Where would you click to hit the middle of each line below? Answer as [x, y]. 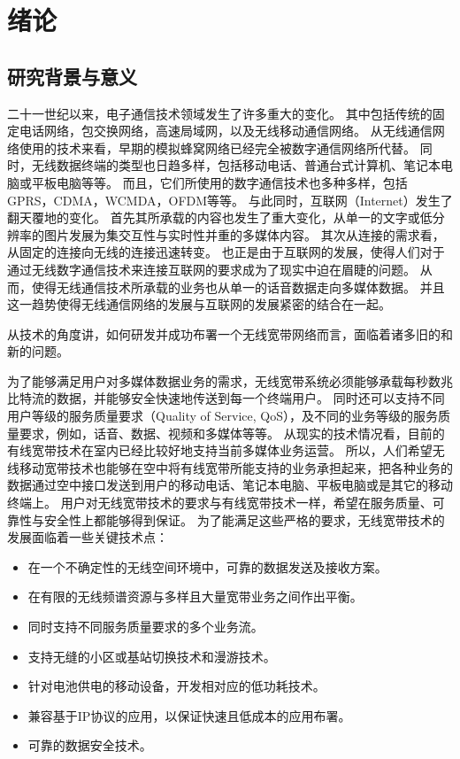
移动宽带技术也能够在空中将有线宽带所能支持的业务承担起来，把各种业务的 [236, 467]
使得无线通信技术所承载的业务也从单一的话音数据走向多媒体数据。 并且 [238, 287]
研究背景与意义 [72, 76]
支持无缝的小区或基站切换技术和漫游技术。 [152, 656]
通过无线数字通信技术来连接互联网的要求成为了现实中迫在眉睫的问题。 [211, 269]
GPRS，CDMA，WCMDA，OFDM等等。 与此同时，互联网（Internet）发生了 [230, 200]
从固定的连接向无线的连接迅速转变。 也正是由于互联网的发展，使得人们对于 [226, 252]
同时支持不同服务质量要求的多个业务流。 [146, 627]
